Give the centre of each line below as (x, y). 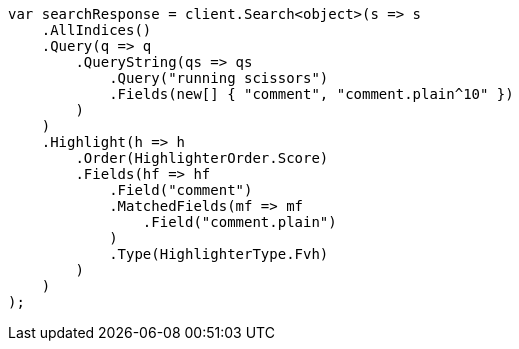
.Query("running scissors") (219, 78)
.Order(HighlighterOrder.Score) (202, 158)
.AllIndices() (96, 30)
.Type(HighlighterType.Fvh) (219, 254)
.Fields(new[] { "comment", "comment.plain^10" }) (311, 94)
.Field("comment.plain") (239, 222)
